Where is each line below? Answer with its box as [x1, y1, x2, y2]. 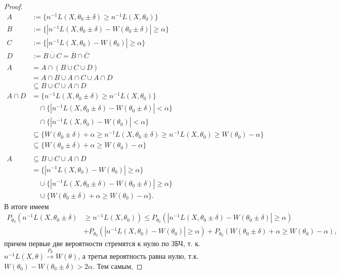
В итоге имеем [4, 201, 49, 211]
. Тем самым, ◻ [93, 260, 143, 271]
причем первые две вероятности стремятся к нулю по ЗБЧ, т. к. [4, 238, 200, 249]
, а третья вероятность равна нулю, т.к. [78, 251, 199, 261]
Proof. [4, 1, 23, 11]
